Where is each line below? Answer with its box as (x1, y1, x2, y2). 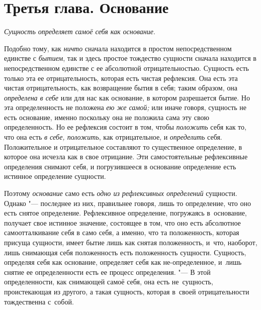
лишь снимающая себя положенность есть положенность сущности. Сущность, (4, 247, 246, 257)
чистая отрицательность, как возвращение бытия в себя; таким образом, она (4, 82, 237, 93)
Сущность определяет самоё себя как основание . (4, 26, 155, 37)
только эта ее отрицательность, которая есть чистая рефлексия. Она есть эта (4, 72, 238, 83)
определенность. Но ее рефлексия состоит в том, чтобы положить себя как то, (4, 122, 246, 132)
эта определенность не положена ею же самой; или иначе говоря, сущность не (4, 102, 247, 113)
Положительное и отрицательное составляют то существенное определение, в (4, 141, 242, 152)
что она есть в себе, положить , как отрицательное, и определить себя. (4, 132, 222, 142)
